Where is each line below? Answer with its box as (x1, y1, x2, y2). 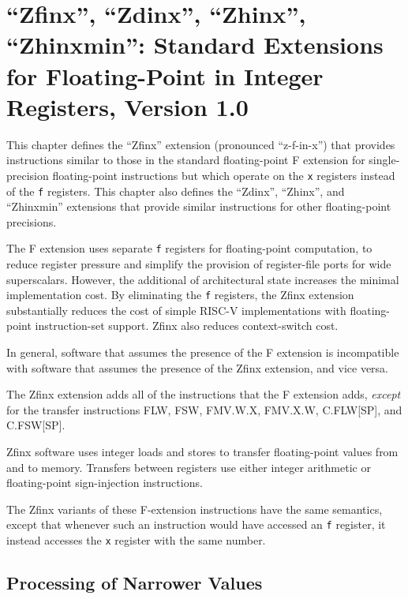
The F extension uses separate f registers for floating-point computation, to (6, 240, 372, 256)
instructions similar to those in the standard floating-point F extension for (6, 152, 365, 168)
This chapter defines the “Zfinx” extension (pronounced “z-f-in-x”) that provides (6, 136, 395, 152)
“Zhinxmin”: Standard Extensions (6, 28, 384, 61)
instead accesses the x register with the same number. (6, 532, 266, 548)
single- (369, 152, 400, 168)
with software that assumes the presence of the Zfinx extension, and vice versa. (6, 359, 388, 376)
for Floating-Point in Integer (6, 59, 324, 92)
